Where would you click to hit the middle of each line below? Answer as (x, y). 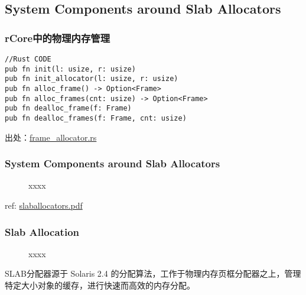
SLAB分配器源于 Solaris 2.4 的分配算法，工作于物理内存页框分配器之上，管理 (153, 273)
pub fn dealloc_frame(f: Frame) (68, 108)
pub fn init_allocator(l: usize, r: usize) (92, 79)
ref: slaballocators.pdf (44, 205)
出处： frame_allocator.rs (51, 137)
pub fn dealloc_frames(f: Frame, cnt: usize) (96, 118)
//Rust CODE (28, 59)
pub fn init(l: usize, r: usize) (70, 69)
